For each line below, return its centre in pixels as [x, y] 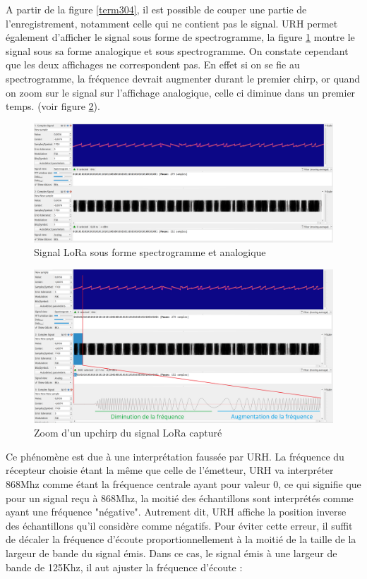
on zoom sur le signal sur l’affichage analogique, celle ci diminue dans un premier [181, 92]
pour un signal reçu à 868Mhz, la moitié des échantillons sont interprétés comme [180, 498]
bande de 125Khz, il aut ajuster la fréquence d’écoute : [124, 567]
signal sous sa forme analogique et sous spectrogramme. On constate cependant [177, 50]
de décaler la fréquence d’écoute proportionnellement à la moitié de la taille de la [181, 539]
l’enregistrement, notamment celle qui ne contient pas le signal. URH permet [172, 23]
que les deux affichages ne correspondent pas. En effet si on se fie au [153, 65]
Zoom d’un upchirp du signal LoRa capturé [128, 433]
